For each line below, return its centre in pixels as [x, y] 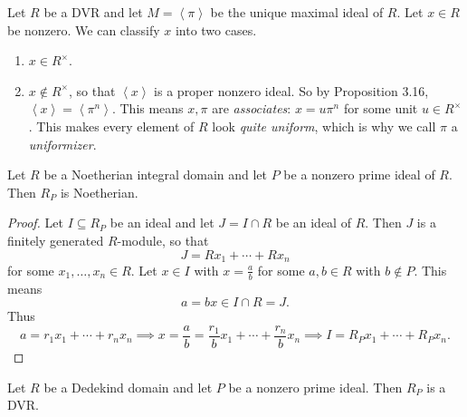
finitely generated [56, 240]
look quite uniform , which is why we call [324, 126]
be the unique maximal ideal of [297, 12]
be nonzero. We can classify [84, 29]
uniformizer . [62, 144]
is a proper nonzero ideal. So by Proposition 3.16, [291, 90]
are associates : [252, 108]
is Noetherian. [99, 192]
